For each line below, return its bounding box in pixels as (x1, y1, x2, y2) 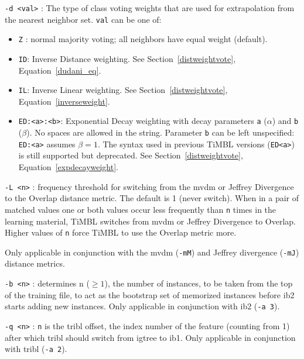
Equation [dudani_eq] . (18, 64, 101, 76)
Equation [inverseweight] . (18, 95, 110, 107)
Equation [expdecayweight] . (18, 161, 118, 173)
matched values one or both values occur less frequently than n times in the (5, 203, 276, 215)
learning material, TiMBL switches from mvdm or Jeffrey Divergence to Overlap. (5, 215, 296, 227)
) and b (272, 115, 299, 127)
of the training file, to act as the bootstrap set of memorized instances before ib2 (5, 288, 295, 301)
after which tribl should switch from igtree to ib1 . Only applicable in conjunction (5, 331, 296, 343)
